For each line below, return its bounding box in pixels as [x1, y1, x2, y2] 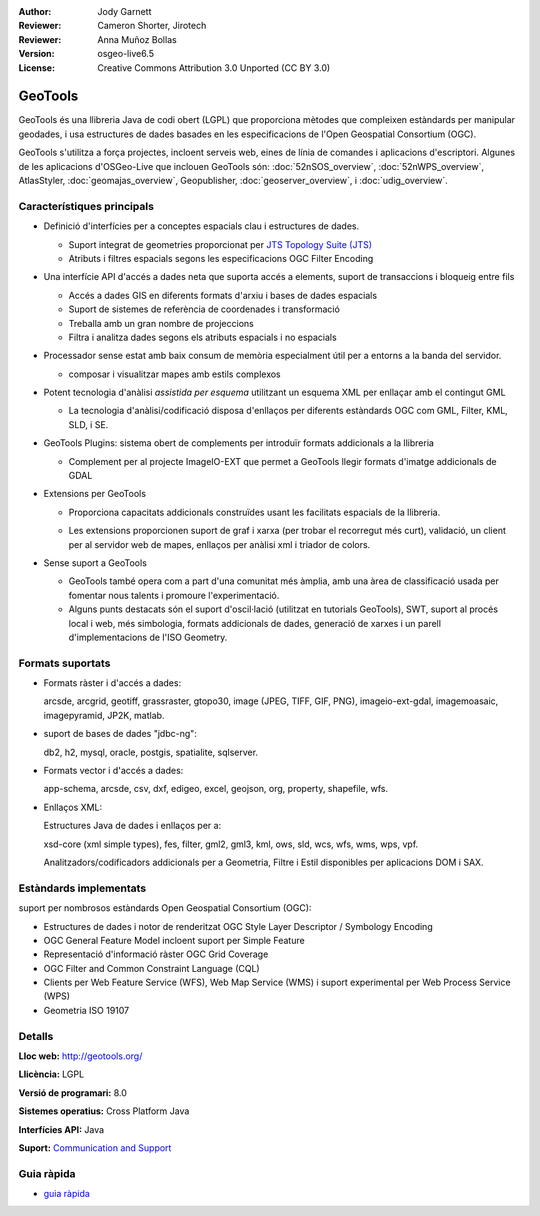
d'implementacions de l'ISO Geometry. [68, 631, 228, 643]
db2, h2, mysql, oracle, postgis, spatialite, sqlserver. [43, 746, 259, 758]
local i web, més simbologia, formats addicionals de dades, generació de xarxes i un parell [68, 617, 442, 629]
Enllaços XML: [43, 801, 103, 813]
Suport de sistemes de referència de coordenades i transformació [68, 303, 340, 315]
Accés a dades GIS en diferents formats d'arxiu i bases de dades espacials [68, 289, 378, 301]
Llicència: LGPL [18, 1068, 85, 1080]
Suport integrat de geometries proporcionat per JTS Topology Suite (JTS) [68, 238, 373, 250]
